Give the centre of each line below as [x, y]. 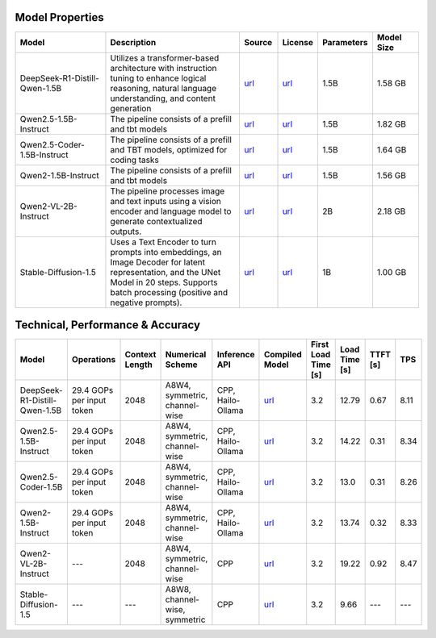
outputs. [126, 231]
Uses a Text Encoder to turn [163, 242]
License [298, 42]
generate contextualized [156, 221]
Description [133, 42]
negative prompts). [146, 302]
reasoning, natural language [163, 88]
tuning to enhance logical [158, 78]
